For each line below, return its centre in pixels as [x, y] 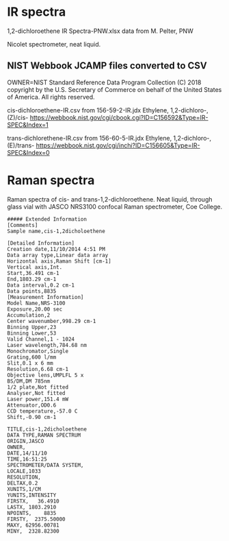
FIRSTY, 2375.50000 [37, 519]
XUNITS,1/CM [24, 489]
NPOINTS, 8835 [32, 513]
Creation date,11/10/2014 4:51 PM [56, 249]
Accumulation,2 [29, 315]
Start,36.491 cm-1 [33, 273]
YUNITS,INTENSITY [32, 495]
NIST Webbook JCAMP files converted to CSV [107, 66]
